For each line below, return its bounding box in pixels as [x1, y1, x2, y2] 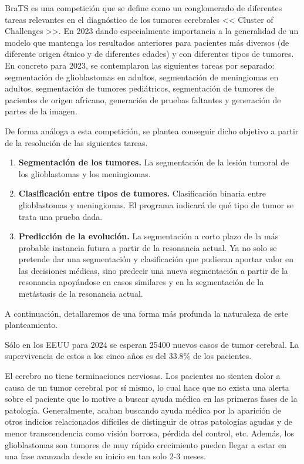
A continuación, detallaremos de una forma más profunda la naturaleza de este [5, 307, 288, 319]
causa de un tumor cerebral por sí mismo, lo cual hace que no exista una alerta [5, 381, 289, 393]
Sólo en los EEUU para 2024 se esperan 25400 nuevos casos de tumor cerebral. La [5, 338, 299, 350]
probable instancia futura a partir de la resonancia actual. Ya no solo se [18, 241, 277, 253]
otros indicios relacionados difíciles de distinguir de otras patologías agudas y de [5, 415, 293, 428]
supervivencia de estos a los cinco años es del [5, 350, 167, 362]
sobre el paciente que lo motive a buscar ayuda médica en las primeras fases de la [5, 392, 298, 405]
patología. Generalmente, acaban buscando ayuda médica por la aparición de [5, 404, 281, 416]
